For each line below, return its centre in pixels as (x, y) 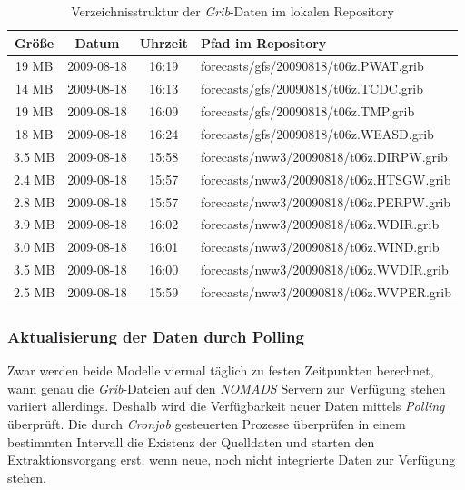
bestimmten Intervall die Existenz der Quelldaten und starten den (191, 441)
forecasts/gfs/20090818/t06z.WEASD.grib (317, 133)
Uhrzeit (163, 42)
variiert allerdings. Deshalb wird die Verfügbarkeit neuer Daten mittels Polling (226, 406)
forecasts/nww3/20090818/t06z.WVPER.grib (326, 291)
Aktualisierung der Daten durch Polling (156, 336)
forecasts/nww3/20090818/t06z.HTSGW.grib (326, 179)
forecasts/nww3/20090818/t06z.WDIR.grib (320, 224)
